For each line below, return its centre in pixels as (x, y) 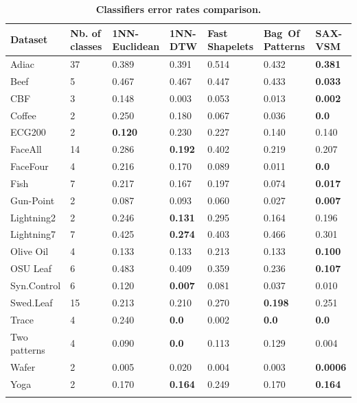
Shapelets (231, 46)
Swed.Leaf (32, 302)
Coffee (23, 115)
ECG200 (28, 132)
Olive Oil (30, 251)
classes (86, 46)
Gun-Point (33, 200)
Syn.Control (36, 285)
